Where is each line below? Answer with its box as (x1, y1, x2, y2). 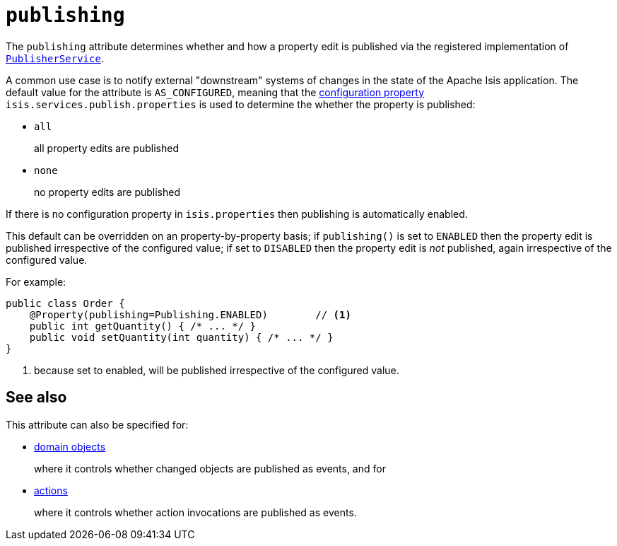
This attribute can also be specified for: (6, 418, 189, 431)
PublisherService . (6, 52, 104, 64)
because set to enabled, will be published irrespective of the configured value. (34, 364, 399, 376)
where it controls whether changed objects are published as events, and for (34, 462, 386, 475)
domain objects (34, 440, 106, 453)
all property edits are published (34, 141, 179, 154)
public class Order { (6, 297, 125, 309)
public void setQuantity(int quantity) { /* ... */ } (29, 331, 334, 343)
